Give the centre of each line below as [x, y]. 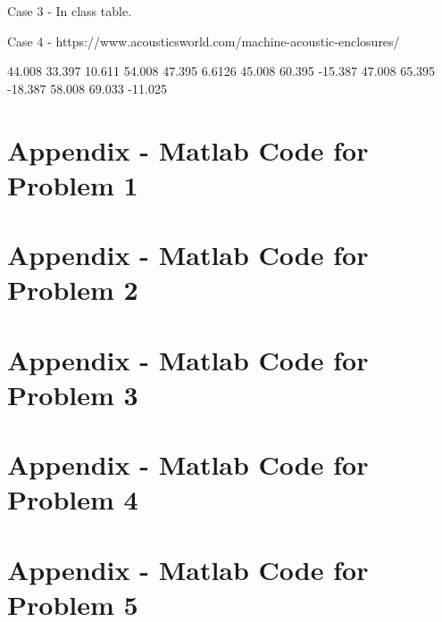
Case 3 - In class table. [70, 11]
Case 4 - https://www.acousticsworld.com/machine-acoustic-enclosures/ [204, 41]
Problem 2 [73, 290]
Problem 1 [73, 184]
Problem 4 [73, 499]
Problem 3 [73, 394]
